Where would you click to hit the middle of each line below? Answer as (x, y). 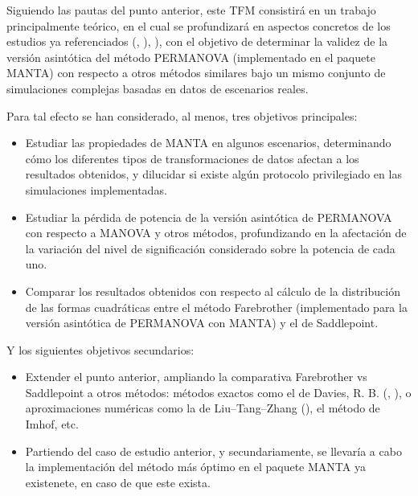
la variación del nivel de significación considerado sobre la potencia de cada (210, 248)
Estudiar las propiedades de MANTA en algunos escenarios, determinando (208, 143)
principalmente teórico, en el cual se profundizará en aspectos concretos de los (199, 25)
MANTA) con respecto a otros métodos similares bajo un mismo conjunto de (196, 73)
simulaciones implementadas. (96, 189)
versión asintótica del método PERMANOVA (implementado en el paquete (191, 57)
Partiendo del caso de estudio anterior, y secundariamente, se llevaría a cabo (213, 451)
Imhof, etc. (52, 424)
